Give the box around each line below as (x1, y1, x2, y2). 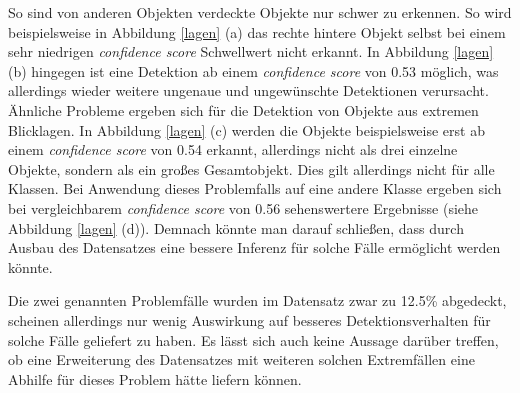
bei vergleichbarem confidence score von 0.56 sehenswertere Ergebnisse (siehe (8, 197, 479, 218)
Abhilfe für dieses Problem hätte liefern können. (8, 368, 302, 389)
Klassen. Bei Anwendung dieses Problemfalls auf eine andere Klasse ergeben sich (8, 178, 502, 199)
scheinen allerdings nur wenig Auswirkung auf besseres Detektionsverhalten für (8, 309, 491, 330)
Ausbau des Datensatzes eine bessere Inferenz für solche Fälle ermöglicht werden (8, 237, 501, 258)
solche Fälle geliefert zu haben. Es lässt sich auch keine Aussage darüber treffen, (8, 329, 499, 350)
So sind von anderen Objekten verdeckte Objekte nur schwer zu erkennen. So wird (8, 2, 512, 22)
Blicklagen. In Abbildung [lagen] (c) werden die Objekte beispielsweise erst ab (8, 119, 485, 140)
